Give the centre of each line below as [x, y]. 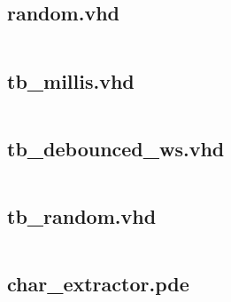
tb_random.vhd [82, 216]
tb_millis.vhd [71, 80]
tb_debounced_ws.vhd [116, 148]
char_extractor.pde [98, 284]
